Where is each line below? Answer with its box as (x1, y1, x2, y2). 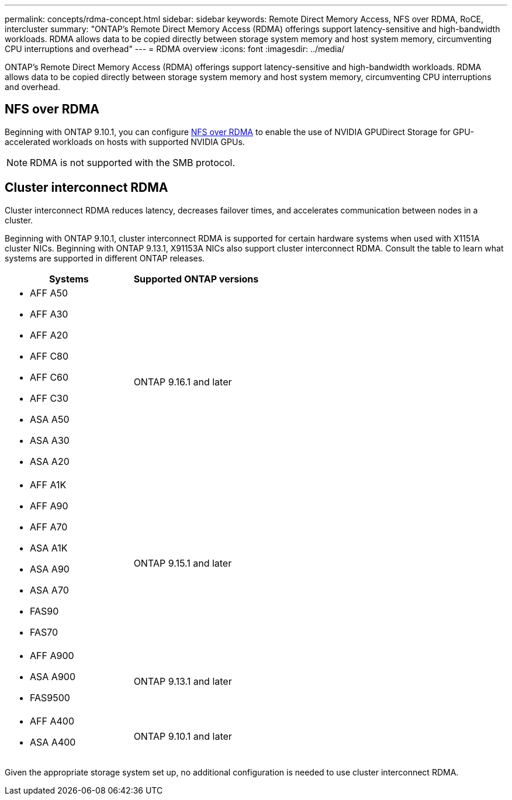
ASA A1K (30, 542, 68, 554)
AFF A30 (30, 308, 68, 320)
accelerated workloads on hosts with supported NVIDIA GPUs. (5, 136, 245, 147)
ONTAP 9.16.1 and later (133, 375, 232, 388)
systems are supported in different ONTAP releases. (5, 253, 205, 263)
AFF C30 (30, 392, 69, 404)
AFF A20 (30, 329, 68, 341)
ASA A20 (30, 455, 70, 467)
